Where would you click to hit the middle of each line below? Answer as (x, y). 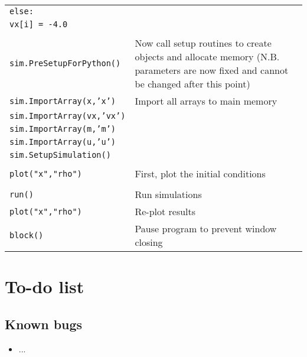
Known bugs (44, 324)
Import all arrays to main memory (206, 101)
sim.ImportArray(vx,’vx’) (68, 116)
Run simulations (168, 194)
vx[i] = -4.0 (39, 24)
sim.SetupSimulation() (60, 155)
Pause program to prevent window (206, 228)
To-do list (45, 286)
